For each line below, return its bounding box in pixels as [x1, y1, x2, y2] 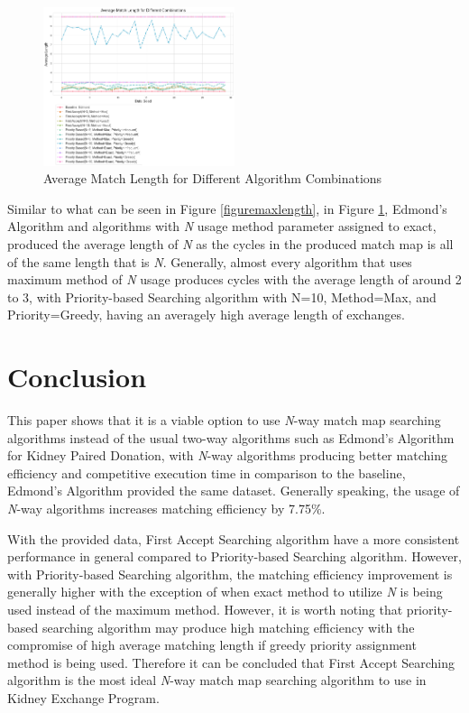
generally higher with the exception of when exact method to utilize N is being [7, 582, 443, 601]
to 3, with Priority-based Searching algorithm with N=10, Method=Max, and [7, 287, 437, 306]
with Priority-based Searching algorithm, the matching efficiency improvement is [7, 564, 453, 583]
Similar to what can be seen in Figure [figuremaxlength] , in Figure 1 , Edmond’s [7, 199, 447, 218]
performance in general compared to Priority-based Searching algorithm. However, [7, 547, 462, 566]
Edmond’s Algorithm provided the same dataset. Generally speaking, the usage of [7, 481, 460, 500]
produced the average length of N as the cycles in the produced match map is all [7, 234, 454, 253]
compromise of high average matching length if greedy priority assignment [7, 635, 417, 654]
